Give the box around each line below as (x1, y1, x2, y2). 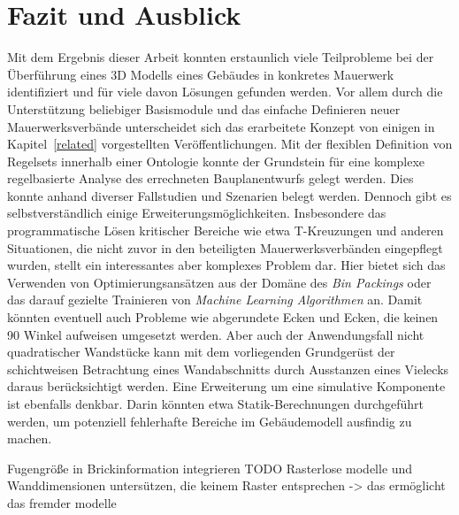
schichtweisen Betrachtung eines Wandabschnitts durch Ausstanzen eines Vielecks (7, 359, 449, 378)
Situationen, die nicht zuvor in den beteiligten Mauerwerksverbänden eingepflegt (7, 238, 443, 257)
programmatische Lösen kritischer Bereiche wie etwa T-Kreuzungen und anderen (7, 221, 444, 240)
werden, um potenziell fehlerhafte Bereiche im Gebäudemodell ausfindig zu (7, 411, 412, 430)
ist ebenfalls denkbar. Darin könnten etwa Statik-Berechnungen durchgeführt (7, 395, 424, 412)
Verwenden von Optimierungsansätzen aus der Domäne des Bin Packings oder (7, 273, 432, 291)
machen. (7, 429, 52, 448)
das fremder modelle (7, 493, 117, 511)
